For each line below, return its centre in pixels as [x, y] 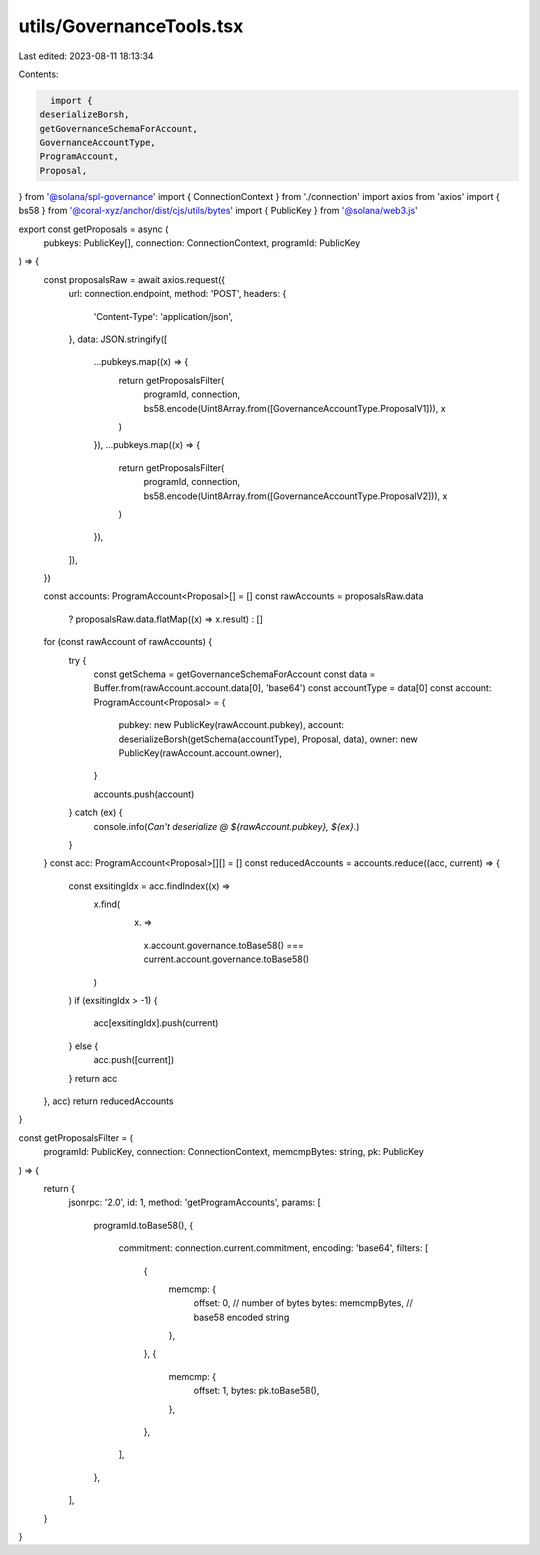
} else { [83, 1046]
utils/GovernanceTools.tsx [131, 26]
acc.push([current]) [134, 1060]
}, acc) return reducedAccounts [108, 1101]
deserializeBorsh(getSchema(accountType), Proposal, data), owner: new [268, 739]
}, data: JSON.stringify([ [118, 339]
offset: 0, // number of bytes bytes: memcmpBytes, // [303, 1303]
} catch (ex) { [96, 812]
